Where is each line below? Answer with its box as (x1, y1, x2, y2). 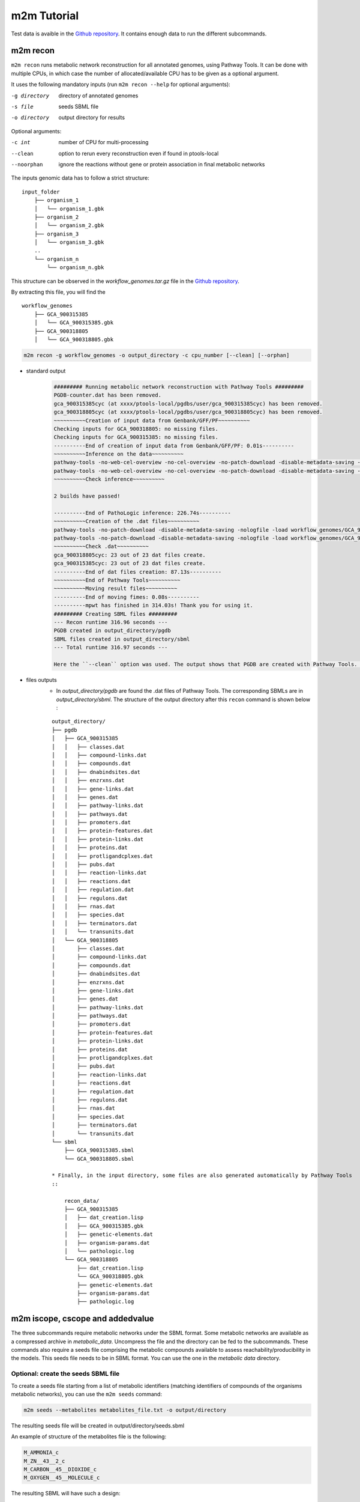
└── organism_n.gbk (47, 264, 104, 271)
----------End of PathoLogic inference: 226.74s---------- (53, 509, 231, 516)
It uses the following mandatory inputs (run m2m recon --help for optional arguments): (11, 81, 230, 88)
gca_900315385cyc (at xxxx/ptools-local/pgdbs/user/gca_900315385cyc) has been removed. (53, 400, 323, 407)
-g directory (11, 92, 50, 99)
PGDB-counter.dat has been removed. (53, 392, 162, 399)
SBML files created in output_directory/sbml (53, 636, 190, 642)
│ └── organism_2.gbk (34, 222, 104, 229)
